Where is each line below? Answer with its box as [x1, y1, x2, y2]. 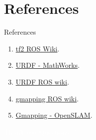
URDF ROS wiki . [15, 76, 69, 87]
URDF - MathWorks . [15, 60, 80, 70]
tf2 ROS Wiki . [15, 43, 59, 53]
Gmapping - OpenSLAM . [15, 110, 93, 120]
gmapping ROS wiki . [15, 93, 79, 103]
